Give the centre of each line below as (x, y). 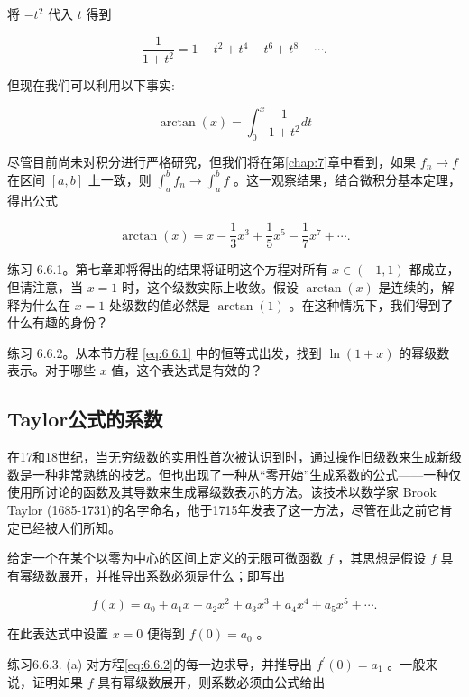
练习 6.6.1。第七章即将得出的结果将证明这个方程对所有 (168, 269)
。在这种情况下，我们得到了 (371, 304)
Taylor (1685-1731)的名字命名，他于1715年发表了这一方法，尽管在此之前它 (224, 509)
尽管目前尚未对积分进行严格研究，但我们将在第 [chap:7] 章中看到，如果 (212, 161)
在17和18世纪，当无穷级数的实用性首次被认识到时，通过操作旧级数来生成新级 (234, 457)
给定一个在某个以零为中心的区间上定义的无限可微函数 (165, 558)
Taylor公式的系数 (85, 419)
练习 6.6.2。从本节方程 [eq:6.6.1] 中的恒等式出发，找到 (165, 352)
